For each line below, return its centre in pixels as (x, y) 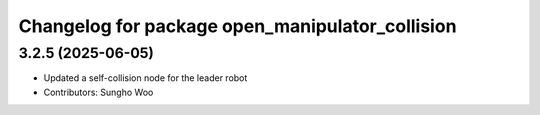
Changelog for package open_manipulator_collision (237, 26)
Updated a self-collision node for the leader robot (145, 78)
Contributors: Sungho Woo (98, 92)
